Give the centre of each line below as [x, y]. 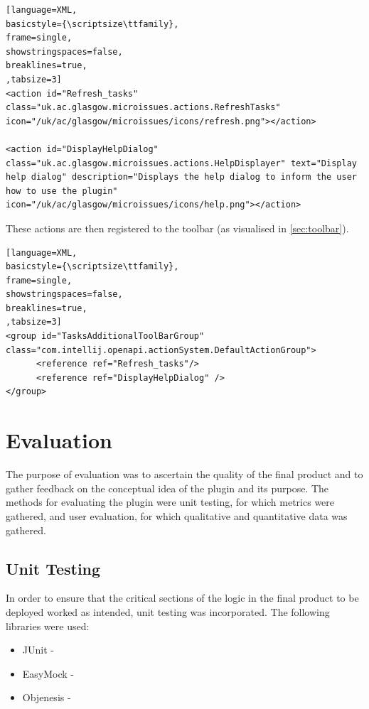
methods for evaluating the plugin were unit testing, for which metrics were [170, 502]
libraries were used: [48, 626]
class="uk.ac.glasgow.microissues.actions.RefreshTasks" [143, 108]
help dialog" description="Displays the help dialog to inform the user [181, 177]
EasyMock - [48, 673]
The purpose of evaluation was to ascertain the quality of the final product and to [184, 474]
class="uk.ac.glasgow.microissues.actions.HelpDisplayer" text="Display [181, 163]
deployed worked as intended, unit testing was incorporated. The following [168, 611]
